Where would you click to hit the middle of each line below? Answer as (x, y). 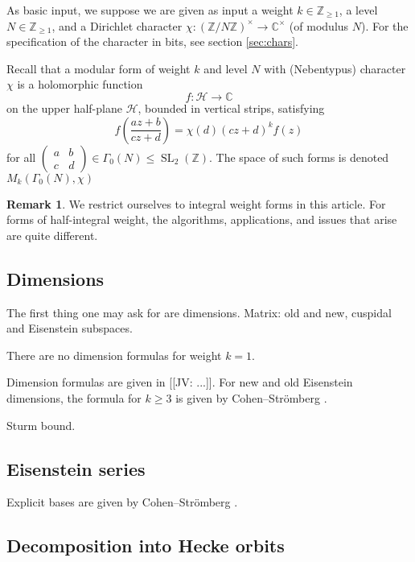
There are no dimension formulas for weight (114, 355)
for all (21, 157)
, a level (358, 10)
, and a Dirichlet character (117, 25)
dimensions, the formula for (74, 397)
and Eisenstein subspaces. (70, 328)
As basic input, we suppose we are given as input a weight (150, 10)
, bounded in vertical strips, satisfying (231, 107)
